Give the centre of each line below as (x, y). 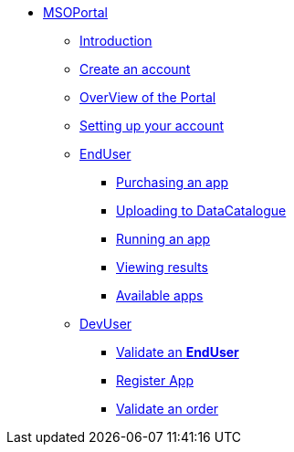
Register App (155, 380)
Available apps (160, 295)
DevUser (106, 324)
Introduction (116, 41)
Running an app (163, 239)
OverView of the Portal (148, 97)
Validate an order (168, 409)
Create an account (135, 69)
